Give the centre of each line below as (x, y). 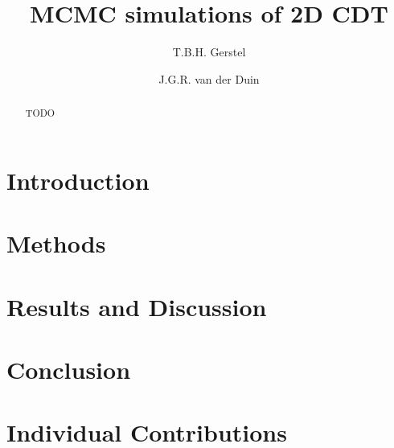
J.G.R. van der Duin (209, 78)
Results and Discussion (137, 306)
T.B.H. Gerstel (209, 52)
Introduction (78, 180)
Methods (56, 243)
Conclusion (69, 369)
